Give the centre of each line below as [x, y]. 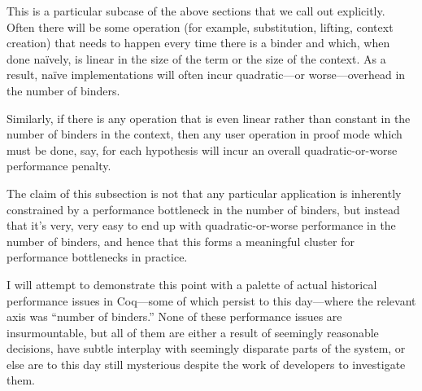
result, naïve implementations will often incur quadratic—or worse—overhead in [206, 75]
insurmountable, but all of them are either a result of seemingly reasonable [193, 332]
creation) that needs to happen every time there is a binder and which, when [198, 43]
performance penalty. [59, 166]
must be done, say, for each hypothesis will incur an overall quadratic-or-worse [202, 149]
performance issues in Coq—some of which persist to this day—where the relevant [211, 300]
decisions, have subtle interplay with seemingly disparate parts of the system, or [206, 348]
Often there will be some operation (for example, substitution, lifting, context [200, 26]
